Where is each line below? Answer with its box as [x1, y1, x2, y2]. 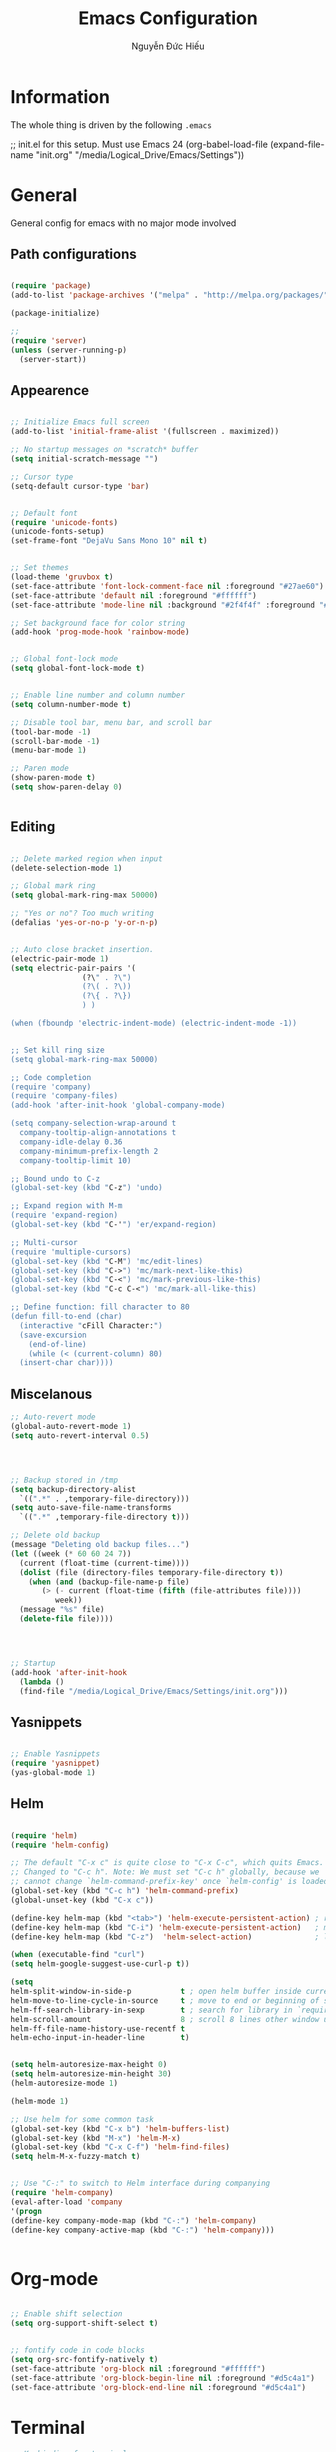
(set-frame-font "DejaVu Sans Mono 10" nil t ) [10, 536, 208, 546]
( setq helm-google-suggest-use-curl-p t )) [10, 1959, 190, 1969]
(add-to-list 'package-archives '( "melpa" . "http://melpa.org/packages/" [10, 290, 329, 301]
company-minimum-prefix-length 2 [19, 1146, 159, 1156]
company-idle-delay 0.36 [19, 1137, 123, 1147]
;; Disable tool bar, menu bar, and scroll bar [10, 717, 213, 727]
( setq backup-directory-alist [10, 1484, 137, 1494]
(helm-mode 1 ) [10, 2096, 70, 2106]
